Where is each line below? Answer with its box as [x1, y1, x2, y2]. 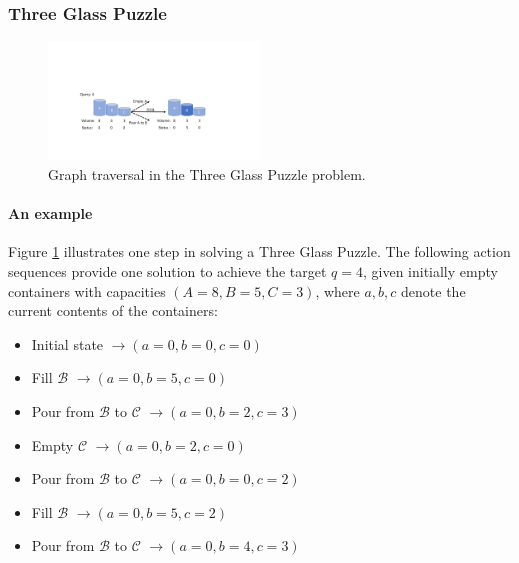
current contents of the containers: [8, 300, 218, 321]
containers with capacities [8, 280, 166, 301]
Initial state [31, 333, 104, 354]
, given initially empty [362, 261, 498, 282]
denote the [401, 280, 466, 301]
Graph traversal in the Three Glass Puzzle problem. [48, 164, 366, 185]
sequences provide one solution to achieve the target [8, 261, 327, 282]
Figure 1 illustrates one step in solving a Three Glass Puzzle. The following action [8, 241, 511, 262]
